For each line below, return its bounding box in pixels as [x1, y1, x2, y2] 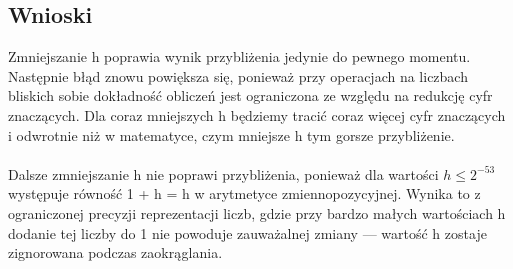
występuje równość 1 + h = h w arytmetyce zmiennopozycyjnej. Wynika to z [8, 183, 481, 204]
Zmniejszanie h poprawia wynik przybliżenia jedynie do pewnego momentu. [8, 46, 471, 67]
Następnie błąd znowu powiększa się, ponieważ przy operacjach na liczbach [8, 65, 468, 86]
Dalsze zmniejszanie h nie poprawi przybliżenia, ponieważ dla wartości [8, 163, 439, 184]
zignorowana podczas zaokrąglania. [8, 242, 223, 263]
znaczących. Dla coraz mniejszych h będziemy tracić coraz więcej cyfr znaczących [8, 104, 506, 125]
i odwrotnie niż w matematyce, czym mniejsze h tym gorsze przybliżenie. [8, 124, 455, 145]
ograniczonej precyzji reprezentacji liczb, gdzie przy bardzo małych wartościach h [8, 202, 506, 223]
